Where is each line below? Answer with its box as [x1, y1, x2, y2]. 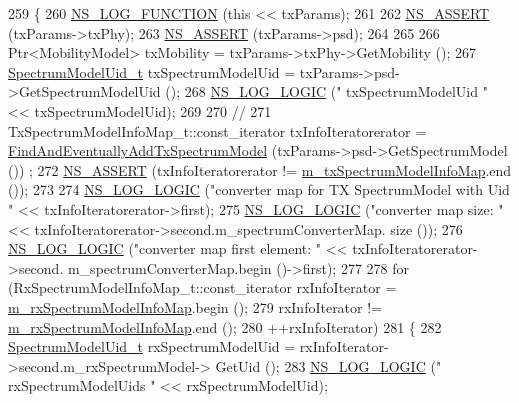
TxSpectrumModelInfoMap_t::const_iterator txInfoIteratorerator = [8, 120, 427, 141]
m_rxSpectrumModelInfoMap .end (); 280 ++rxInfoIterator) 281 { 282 [8, 316, 442, 337]
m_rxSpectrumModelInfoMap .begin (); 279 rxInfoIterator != [8, 296, 383, 317]
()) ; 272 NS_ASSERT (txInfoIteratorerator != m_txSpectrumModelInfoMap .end [8, 159, 512, 180]
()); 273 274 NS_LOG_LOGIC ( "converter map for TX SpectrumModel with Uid [8, 179, 510, 200]
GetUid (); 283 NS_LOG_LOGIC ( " [215, 355, 442, 376]
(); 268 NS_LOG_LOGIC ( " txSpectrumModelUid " [165, 81, 488, 102]
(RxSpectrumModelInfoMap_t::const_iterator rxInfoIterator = [8, 277, 397, 298]
